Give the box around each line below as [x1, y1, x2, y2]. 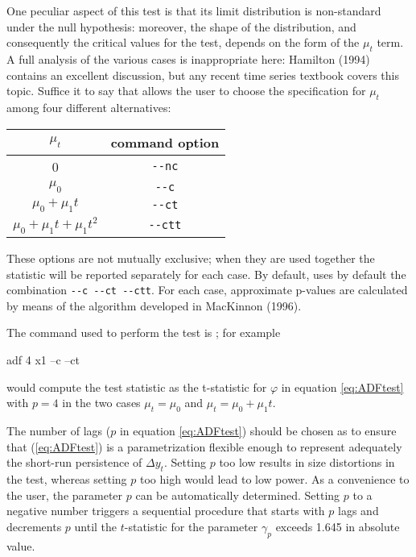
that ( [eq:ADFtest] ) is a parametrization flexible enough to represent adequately [6, 438, 402, 455]
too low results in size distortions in [219, 454, 395, 471]
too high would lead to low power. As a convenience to [139, 470, 410, 487]
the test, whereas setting [6, 470, 127, 487]
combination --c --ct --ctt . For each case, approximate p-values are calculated [6, 281, 408, 298]
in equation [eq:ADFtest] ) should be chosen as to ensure [119, 422, 397, 439]
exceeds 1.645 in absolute [275, 518, 400, 534]
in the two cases [62, 394, 141, 411]
